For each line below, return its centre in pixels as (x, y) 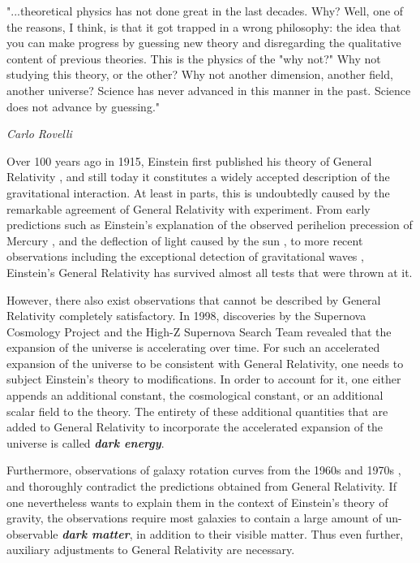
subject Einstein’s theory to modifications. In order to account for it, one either (204, 379)
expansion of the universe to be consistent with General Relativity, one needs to (205, 363)
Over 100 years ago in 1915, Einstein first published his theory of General (189, 160)
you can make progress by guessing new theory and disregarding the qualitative (204, 43)
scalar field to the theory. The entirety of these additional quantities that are (197, 411)
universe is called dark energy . (86, 442)
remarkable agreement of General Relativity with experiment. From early (189, 208)
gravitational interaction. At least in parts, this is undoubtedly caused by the (198, 192)
